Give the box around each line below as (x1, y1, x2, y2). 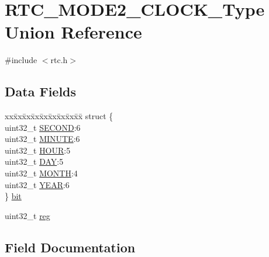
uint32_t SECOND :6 (5, 121, 81, 133)
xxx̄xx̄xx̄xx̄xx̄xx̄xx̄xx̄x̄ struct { (5, 110, 113, 122)
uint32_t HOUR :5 (5, 144, 71, 156)
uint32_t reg (5, 209, 50, 221)
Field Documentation (5, 238, 136, 256)
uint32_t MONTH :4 (5, 167, 78, 179)
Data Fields (5, 82, 77, 100)
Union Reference (5, 20, 142, 44)
